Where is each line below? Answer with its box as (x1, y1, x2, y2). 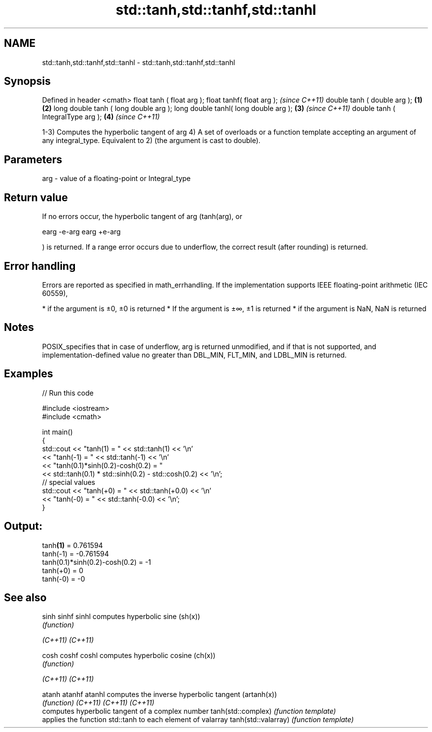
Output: (4, 520, 42, 533)
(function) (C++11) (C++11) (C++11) (42, 698, 154, 707)
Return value (4, 191, 68, 204)
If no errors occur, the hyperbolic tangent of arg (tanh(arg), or (42, 212, 243, 221)
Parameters (4, 153, 62, 166)
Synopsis (4, 75, 51, 88)
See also (4, 591, 47, 604)
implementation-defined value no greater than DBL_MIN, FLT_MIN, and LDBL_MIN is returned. (42, 350, 347, 359)
